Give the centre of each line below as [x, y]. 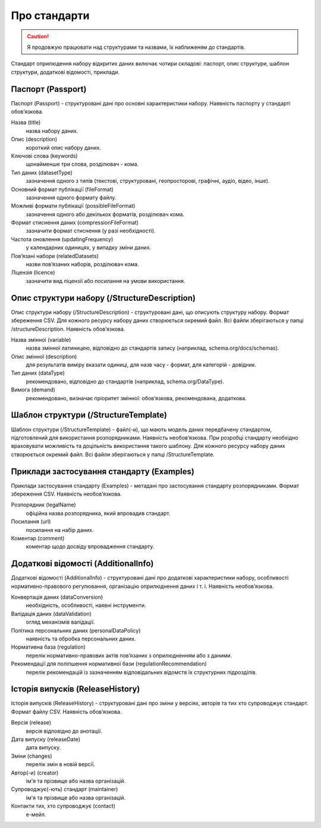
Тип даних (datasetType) [42, 172]
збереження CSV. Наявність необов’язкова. [66, 494]
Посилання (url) [31, 522]
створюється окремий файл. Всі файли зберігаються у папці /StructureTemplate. [113, 454]
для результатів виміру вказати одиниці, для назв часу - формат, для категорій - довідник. [141, 365]
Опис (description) [34, 139]
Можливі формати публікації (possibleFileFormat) [73, 206]
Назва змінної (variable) [41, 340]
